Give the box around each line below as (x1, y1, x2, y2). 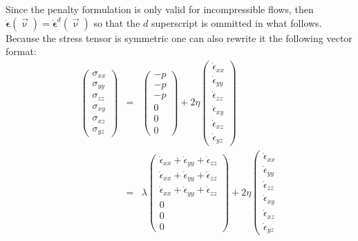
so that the (93, 15, 140, 30)
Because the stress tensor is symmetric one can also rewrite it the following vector (6, 30, 352, 45)
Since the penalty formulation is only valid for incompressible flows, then (6, 2, 314, 16)
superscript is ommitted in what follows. (151, 15, 322, 30)
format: (6, 44, 37, 59)
